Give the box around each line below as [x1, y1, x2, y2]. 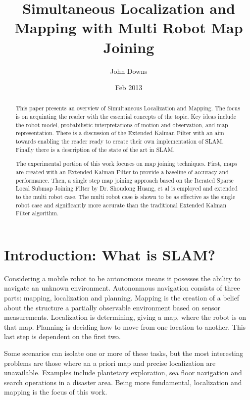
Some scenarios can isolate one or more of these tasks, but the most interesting [4, 348, 244, 358]
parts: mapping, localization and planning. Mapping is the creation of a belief [4, 293, 240, 303]
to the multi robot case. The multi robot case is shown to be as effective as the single [15, 192, 236, 200]
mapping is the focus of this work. [4, 387, 107, 397]
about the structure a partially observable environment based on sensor [4, 302, 220, 312]
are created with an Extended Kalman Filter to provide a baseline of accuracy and [15, 167, 229, 176]
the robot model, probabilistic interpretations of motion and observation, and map [15, 120, 228, 129]
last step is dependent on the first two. [4, 331, 121, 342]
